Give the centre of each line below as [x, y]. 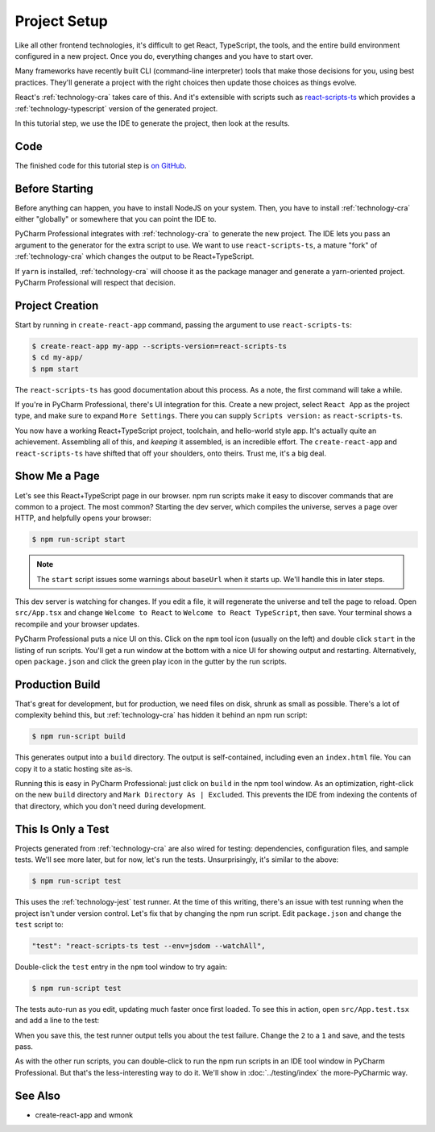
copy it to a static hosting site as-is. [74, 768]
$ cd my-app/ [58, 358]
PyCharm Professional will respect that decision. [95, 283]
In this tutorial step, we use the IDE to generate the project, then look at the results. [152, 123]
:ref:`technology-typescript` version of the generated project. [116, 108]
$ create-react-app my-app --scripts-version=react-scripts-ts [159, 346]
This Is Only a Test [62, 829]
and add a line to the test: [57, 1021]
